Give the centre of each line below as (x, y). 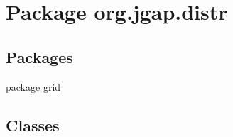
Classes (33, 125)
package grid (33, 86)
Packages (39, 56)
